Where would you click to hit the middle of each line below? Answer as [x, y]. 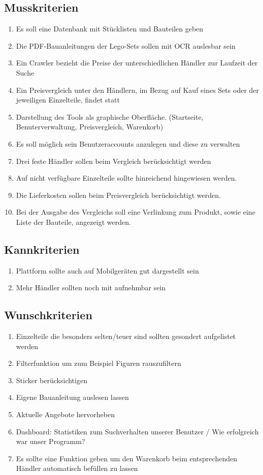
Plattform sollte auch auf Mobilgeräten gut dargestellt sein [107, 270]
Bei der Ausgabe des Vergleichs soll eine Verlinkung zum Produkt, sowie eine [136, 212]
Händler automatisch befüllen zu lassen [77, 468]
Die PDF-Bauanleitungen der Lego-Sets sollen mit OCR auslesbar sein [126, 45]
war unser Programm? [51, 441]
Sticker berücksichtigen [52, 380]
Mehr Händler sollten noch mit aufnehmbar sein [91, 287]
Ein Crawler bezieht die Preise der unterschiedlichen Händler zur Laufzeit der [137, 63]
